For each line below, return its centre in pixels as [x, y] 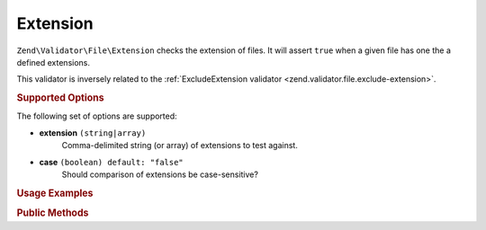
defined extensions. [53, 62]
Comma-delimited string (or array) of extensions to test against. [180, 146]
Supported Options [60, 98]
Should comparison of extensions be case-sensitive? [160, 174]
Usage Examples [55, 193]
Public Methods [53, 213]
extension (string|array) [93, 133]
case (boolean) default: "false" [111, 162]
